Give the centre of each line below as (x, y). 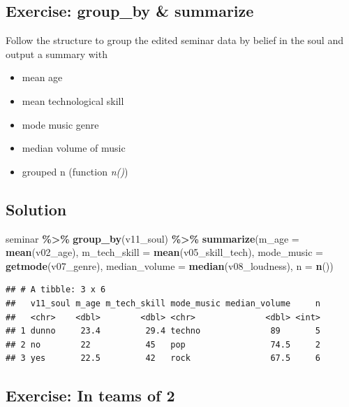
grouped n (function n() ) (75, 171)
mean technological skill (73, 100)
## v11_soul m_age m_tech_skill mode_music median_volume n (163, 303)
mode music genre (60, 124)
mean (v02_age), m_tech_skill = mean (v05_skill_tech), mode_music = (164, 252)
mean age (42, 77)
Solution (36, 209)
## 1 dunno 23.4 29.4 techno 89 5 (163, 331)
